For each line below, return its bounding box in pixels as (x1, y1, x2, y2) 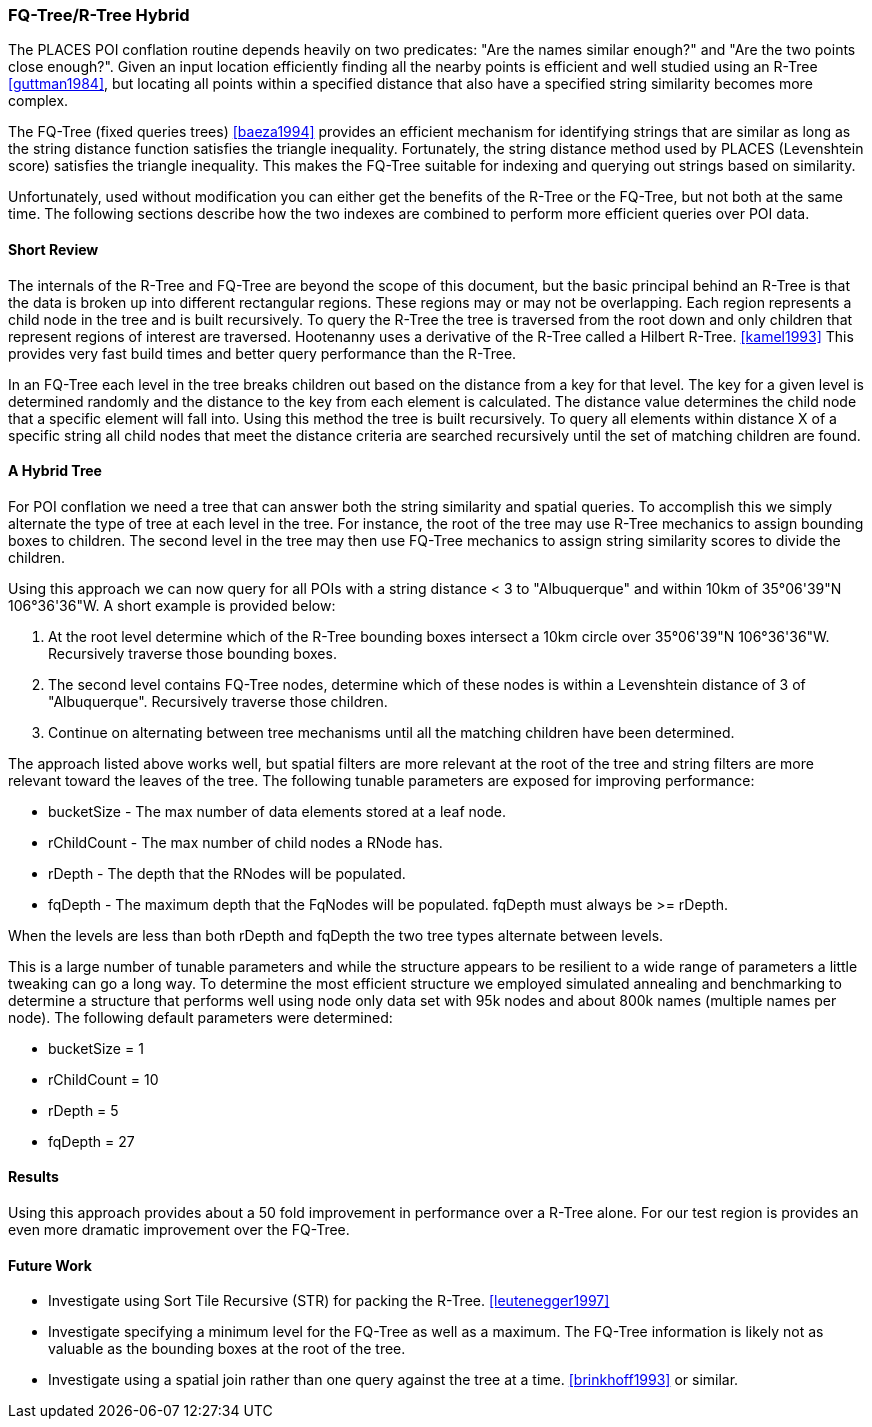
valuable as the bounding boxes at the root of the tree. (48, 1340, 406, 1358)
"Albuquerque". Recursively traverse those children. (48, 692, 388, 710)
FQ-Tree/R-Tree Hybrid (8, 5, 190, 25)
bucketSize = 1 (48, 1039, 144, 1057)
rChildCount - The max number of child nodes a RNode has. (48, 833, 443, 851)
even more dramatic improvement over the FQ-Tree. (8, 1221, 350, 1239)
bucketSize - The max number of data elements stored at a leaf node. (48, 802, 507, 820)
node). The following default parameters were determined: (8, 1008, 393, 1026)
